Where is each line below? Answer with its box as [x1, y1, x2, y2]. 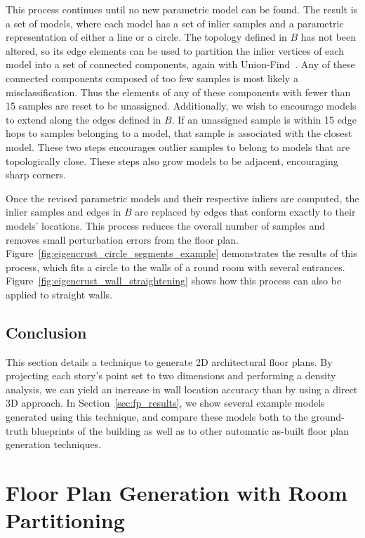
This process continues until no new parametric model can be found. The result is [6, 2, 358, 16]
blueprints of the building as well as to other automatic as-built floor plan [31, 423, 349, 438]
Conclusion [6, 321, 87, 343]
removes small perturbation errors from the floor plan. [6, 232, 239, 247]
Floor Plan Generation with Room [6, 478, 347, 507]
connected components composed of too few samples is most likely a [6, 70, 298, 85]
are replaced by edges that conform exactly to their [135, 204, 356, 219]
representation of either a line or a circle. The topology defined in [6, 29, 287, 44]
